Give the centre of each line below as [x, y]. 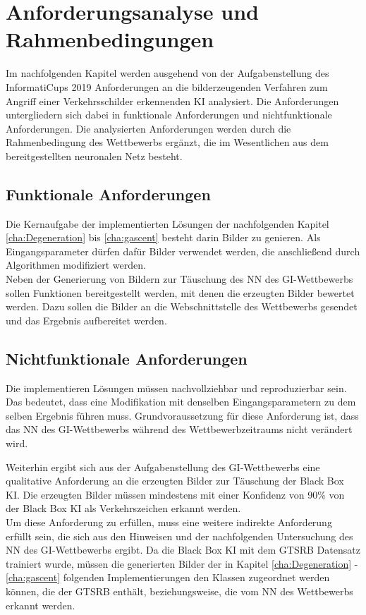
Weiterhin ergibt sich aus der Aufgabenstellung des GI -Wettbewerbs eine [163, 467]
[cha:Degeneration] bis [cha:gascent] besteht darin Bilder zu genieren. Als [163, 237]
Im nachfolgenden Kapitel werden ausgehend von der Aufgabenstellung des [167, 73]
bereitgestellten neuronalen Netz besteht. [94, 156]
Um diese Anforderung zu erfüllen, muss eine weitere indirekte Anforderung [169, 522]
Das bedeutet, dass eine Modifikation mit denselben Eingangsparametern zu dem [181, 402]
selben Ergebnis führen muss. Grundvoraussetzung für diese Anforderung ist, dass [182, 415]
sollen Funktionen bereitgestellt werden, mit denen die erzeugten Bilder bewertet [180, 292]
